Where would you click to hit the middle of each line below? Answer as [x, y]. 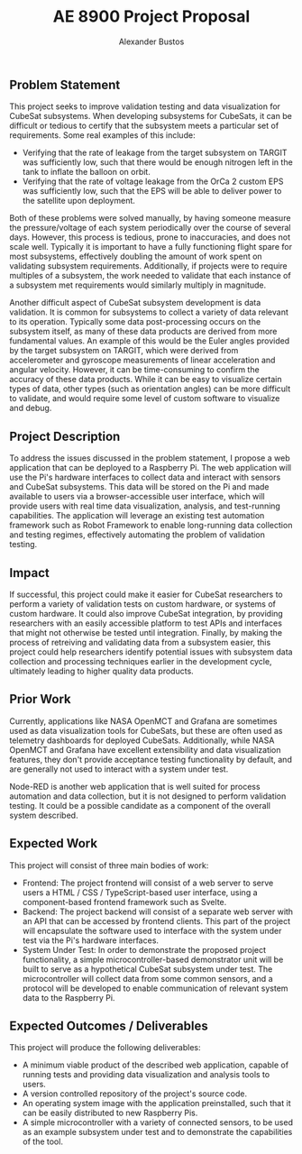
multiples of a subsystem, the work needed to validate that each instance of [150, 276]
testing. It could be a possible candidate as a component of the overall [140, 805]
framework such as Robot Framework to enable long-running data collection [151, 526]
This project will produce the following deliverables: [105, 1048]
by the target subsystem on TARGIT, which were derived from [124, 351]
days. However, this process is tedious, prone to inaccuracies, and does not [150, 237]
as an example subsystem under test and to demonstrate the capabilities [157, 1132]
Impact [29, 573]
